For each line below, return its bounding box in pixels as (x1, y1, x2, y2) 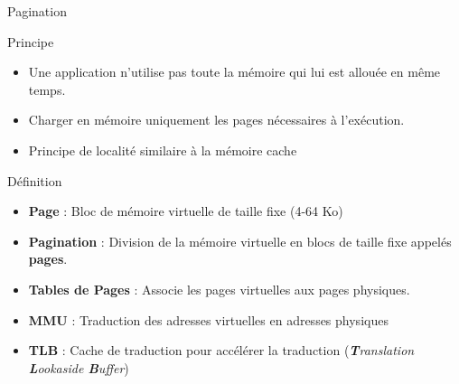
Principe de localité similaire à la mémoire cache (28, 140, 297, 159)
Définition (7, 171, 62, 190)
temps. (28, 80, 66, 98)
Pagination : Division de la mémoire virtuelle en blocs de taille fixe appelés (28, 231, 452, 250)
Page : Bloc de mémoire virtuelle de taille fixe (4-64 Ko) (28, 201, 343, 220)
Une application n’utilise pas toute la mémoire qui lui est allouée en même (28, 62, 441, 81)
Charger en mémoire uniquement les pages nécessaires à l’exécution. (28, 110, 405, 129)
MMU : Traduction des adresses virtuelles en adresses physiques (28, 310, 389, 329)
